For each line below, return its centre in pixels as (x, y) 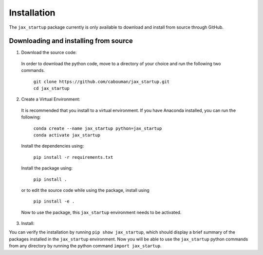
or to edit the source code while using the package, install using (85, 190)
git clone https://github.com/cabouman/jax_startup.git (102, 82)
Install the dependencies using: (53, 146)
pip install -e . (54, 201)
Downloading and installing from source (71, 41)
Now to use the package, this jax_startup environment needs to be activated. (101, 212)
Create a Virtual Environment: (51, 99)
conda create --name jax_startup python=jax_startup (98, 128)
